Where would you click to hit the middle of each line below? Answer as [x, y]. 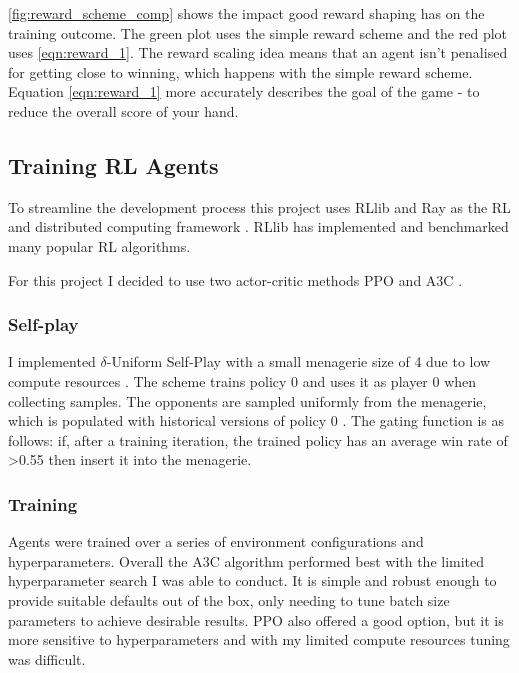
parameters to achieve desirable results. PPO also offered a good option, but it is [256, 619]
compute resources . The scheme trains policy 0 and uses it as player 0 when [242, 380]
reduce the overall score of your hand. [123, 110]
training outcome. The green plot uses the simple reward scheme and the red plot [258, 32]
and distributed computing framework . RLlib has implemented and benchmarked [258, 226]
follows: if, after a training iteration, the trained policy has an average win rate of [258, 439]
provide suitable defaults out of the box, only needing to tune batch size [229, 599]
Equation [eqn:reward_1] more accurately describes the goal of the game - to [244, 91]
